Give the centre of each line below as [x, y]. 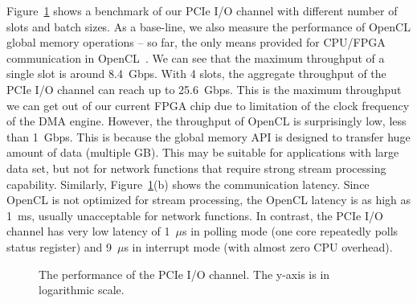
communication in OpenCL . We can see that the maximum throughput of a [196, 57]
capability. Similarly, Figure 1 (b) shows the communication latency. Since [188, 184]
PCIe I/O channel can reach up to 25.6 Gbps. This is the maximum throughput [204, 89]
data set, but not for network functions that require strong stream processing [196, 168]
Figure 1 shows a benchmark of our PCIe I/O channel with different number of [202, 10]
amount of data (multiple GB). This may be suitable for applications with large [203, 152]
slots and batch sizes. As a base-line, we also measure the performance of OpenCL [208, 26]
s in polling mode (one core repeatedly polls [290, 231]
